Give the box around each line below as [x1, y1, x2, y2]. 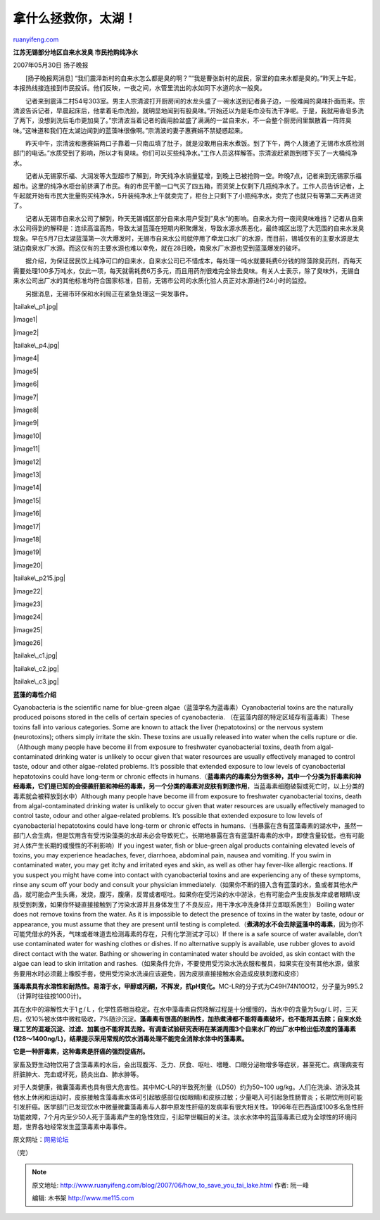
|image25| [13, 625, 43, 634]
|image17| [13, 522, 42, 531]
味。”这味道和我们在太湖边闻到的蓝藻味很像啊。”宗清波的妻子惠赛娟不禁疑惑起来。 [13, 126, 247, 134]
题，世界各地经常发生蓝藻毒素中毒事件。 [13, 1123, 130, 1131]
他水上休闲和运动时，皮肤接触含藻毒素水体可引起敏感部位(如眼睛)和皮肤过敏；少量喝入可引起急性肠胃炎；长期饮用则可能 [13, 1093, 363, 1101]
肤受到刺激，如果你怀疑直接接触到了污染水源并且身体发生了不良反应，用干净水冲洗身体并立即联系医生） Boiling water [13, 900, 355, 908]
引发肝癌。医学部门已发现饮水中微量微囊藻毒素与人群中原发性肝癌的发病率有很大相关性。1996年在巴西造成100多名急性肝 [13, 1102, 365, 1112]
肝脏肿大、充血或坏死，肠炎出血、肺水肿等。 [13, 1070, 143, 1078]
